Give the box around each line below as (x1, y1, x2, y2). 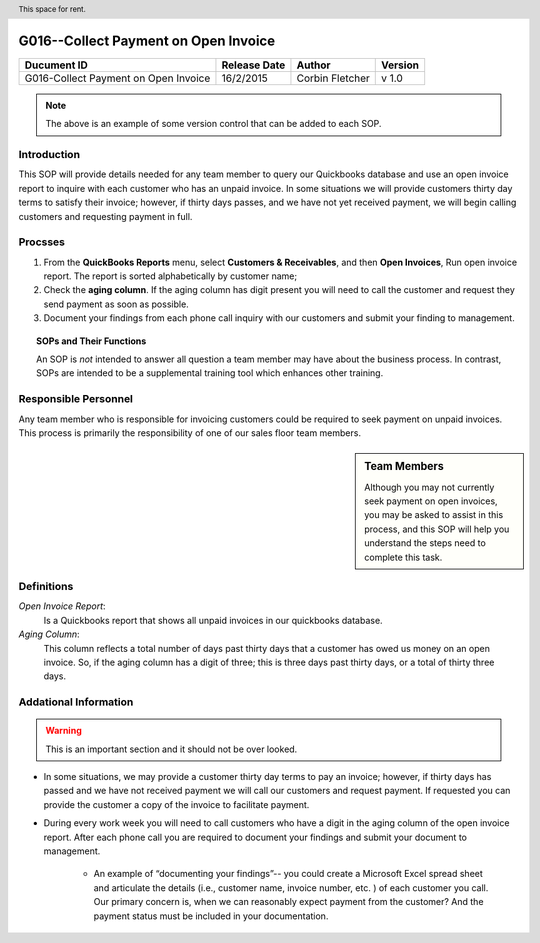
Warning (45, 725, 82, 737)
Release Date (221, 58, 286, 72)
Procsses (18, 235, 65, 249)
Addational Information (18, 695, 134, 709)
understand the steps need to (364, 537, 487, 549)
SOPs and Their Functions (36, 335, 147, 347)
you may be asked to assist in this (364, 509, 504, 521)
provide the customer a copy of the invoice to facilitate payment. (43, 798, 310, 810)
